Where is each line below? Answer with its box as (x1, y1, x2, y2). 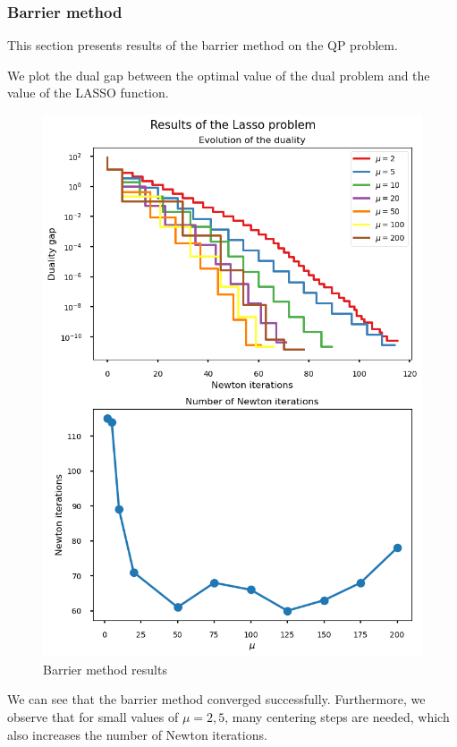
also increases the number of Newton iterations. (7, 725, 267, 743)
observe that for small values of (7, 707, 179, 726)
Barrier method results (43, 659, 167, 678)
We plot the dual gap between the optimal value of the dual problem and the (7, 65, 430, 84)
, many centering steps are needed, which (224, 707, 450, 726)
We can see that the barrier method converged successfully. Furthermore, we (7, 690, 426, 709)
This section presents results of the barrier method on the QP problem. (7, 36, 398, 55)
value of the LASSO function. (7, 83, 169, 102)
